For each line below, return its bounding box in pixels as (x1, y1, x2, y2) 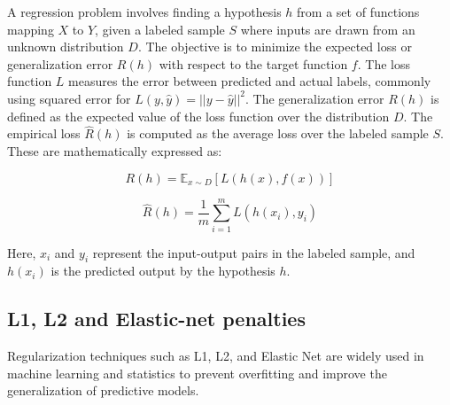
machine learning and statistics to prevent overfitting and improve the (7, 363, 387, 382)
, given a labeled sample (95, 19, 225, 38)
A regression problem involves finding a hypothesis (7, 3, 282, 20)
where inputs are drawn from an (240, 19, 415, 38)
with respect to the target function (159, 54, 348, 73)
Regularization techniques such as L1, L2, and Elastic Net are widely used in (7, 347, 424, 365)
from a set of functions (297, 3, 420, 20)
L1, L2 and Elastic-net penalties (7, 305, 306, 332)
